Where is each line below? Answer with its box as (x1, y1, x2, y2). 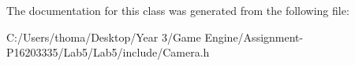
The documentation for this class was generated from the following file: (6, 2, 349, 18)
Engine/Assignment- (204, 28, 304, 45)
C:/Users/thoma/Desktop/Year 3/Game (6, 28, 201, 45)
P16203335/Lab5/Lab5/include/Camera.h (6, 44, 210, 60)
